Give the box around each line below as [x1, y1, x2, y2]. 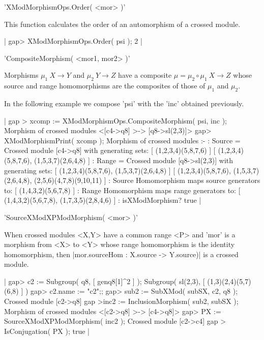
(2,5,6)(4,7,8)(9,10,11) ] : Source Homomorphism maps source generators [34, 175, 260, 186]
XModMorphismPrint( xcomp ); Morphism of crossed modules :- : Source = [4, 135, 241, 145]
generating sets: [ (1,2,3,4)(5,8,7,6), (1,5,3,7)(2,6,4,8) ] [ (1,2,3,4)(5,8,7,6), [4, 165, 231, 175]
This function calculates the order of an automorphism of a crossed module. [4, 18, 241, 29]
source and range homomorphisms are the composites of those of [4, 80, 206, 91]
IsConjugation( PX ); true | [4, 325, 90, 336]
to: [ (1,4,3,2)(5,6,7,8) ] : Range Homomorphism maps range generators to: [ [4, 184, 241, 195]
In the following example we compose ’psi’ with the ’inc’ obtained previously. [4, 98, 244, 108]
